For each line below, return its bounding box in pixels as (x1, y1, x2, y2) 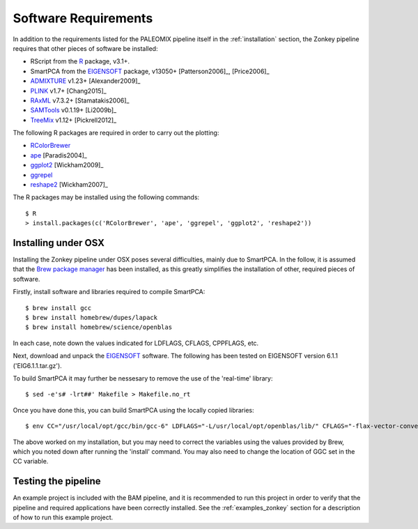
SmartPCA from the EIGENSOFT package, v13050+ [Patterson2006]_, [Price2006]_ (30, 67, 270, 75)
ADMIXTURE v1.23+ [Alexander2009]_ (30, 77, 141, 85)
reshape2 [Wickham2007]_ (30, 181, 108, 189)
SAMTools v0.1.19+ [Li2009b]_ (30, 106, 117, 114)
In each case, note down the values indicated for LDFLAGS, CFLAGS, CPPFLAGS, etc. (13, 339, 259, 347)
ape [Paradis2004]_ (30, 151, 87, 160)
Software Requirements (13, 10, 153, 26)
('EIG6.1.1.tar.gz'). (13, 361, 62, 369)
